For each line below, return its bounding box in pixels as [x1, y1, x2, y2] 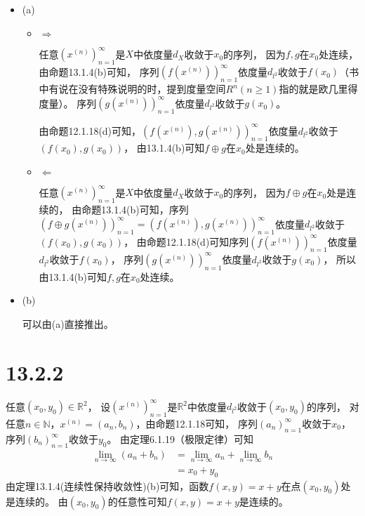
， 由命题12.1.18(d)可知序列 [124, 234, 249, 249]
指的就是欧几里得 [279, 81, 358, 96]
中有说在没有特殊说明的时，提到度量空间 [39, 81, 226, 96]
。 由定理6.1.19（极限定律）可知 [107, 431, 253, 446]
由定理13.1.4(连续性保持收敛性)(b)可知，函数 [6, 478, 209, 493]
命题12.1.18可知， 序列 [155, 416, 258, 430]
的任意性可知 [107, 494, 167, 508]
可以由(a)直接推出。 [22, 316, 114, 331]
